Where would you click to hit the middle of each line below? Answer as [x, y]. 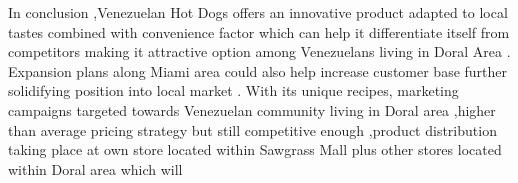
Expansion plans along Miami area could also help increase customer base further [258, 70]
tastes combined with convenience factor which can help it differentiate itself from [259, 31]
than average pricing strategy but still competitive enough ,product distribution [252, 129]
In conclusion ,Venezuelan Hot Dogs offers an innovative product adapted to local [258, 12]
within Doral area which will [95, 168]
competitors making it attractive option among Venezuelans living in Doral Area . [259, 51]
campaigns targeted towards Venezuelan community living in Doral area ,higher [252, 109]
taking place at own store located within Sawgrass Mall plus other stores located [255, 149]
